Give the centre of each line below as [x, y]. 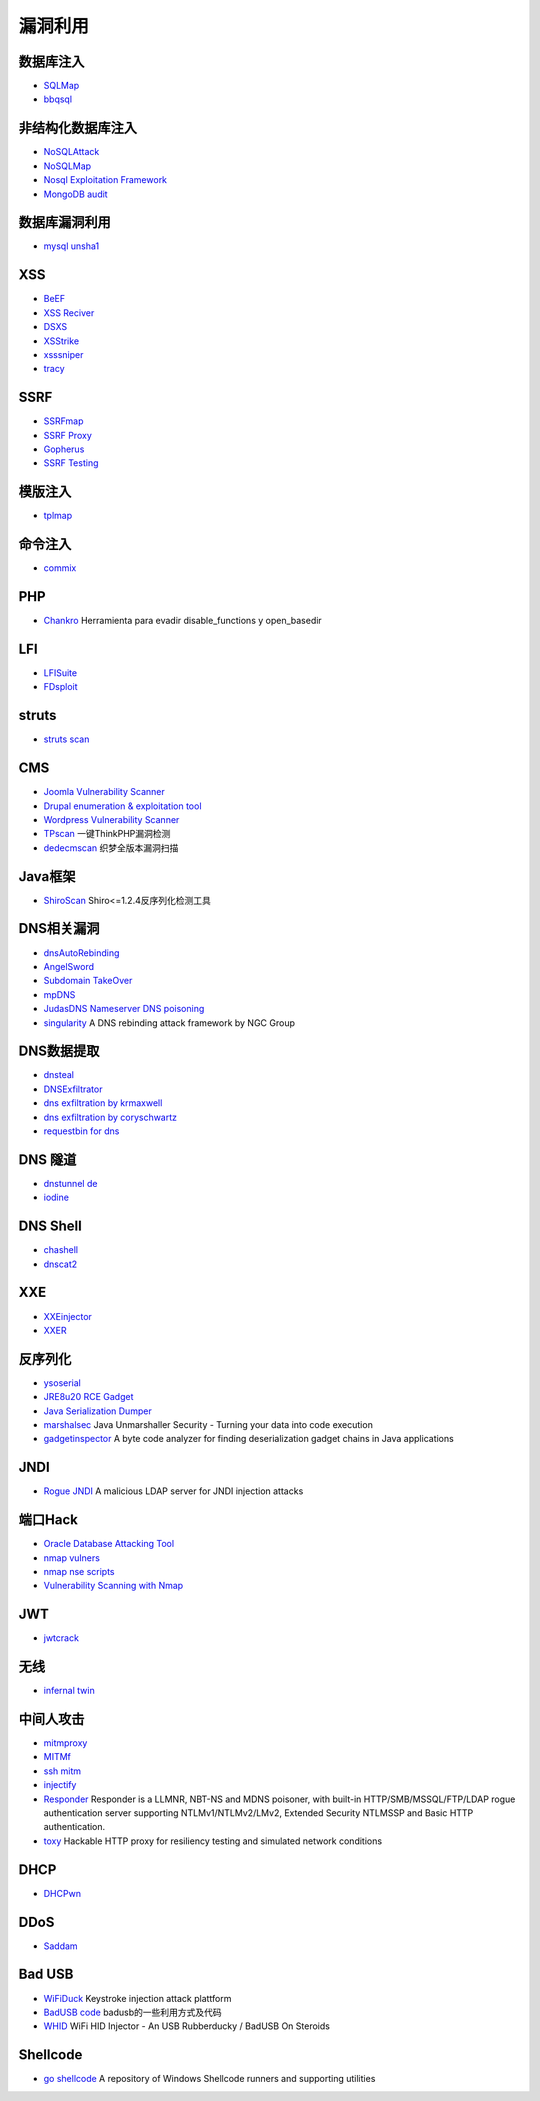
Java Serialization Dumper [97, 1411]
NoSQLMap [67, 166]
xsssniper [63, 354]
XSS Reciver [69, 312]
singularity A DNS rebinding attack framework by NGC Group [169, 1022]
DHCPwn [62, 1893]
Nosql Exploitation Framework [105, 180]
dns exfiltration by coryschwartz [110, 1117]
